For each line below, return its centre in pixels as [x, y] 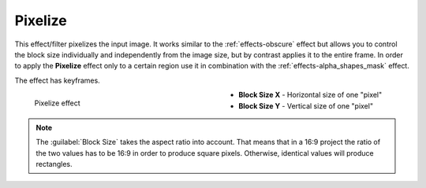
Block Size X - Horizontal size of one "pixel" [310, 95]
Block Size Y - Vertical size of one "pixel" [306, 105]
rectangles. [54, 164]
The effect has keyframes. [57, 80]
